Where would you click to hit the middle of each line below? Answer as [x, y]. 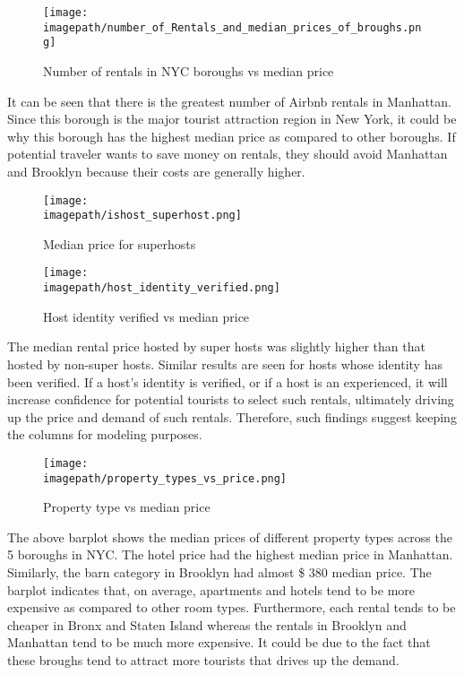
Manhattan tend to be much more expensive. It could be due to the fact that [219, 642]
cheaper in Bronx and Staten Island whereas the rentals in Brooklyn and [207, 624]
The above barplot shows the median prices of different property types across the [230, 537]
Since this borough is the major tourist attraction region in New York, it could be [232, 119]
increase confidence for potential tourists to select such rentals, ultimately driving [231, 399]
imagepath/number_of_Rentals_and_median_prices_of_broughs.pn [232, 27]
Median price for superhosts [120, 243]
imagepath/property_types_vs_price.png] [165, 478]
